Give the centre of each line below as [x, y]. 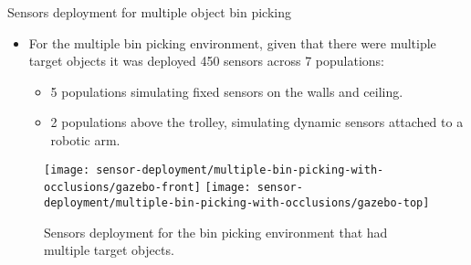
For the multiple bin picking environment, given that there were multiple [232, 42]
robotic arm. [85, 139]
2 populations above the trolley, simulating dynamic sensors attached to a [257, 122]
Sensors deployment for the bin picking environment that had [216, 232]
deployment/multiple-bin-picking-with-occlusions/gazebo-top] [237, 202]
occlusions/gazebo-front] [122, 188]
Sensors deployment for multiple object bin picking [149, 12]
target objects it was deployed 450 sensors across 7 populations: [206, 61]
